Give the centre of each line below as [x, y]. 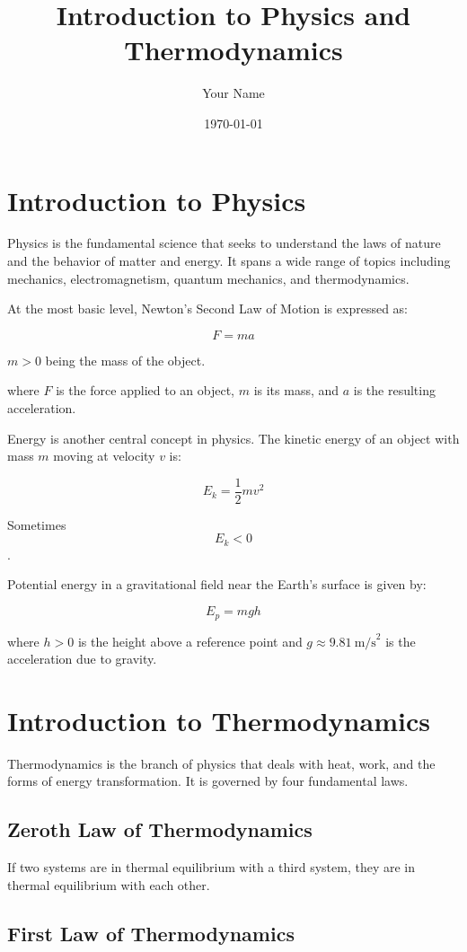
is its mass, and [296, 390]
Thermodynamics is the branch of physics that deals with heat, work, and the [221, 763]
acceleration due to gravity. [82, 659]
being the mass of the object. [125, 360]
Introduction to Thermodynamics [219, 720]
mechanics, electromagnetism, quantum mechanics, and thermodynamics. [208, 278]
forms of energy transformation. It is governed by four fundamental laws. [208, 781]
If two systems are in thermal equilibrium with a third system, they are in [211, 867]
